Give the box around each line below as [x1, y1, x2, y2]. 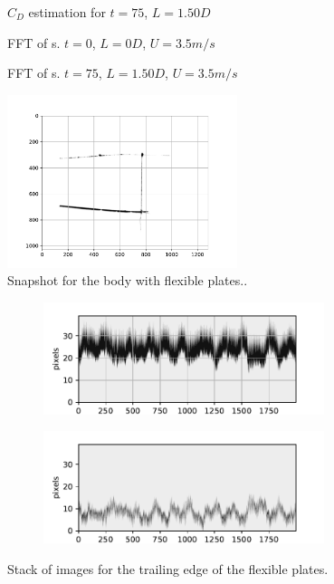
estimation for [28, 3, 106, 21]
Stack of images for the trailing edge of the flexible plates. [7, 559, 329, 578]
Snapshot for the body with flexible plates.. [7, 271, 248, 290]
